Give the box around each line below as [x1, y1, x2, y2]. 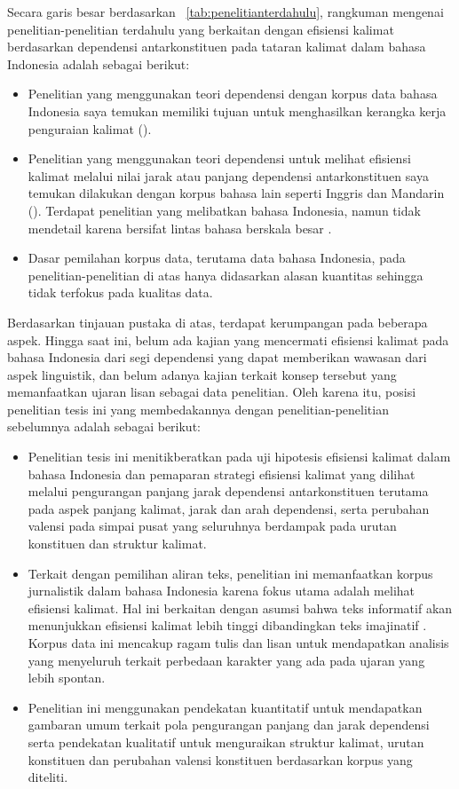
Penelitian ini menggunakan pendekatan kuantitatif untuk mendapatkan [28, 698, 423, 716]
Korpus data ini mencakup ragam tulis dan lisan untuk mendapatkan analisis [28, 634, 449, 651]
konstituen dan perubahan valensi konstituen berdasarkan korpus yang [28, 750, 413, 769]
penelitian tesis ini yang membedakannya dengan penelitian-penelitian [7, 399, 389, 418]
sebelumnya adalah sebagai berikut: [7, 417, 201, 436]
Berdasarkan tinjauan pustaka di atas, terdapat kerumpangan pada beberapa [7, 312, 428, 331]
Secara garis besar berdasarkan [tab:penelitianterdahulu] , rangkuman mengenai [7, 3, 444, 20]
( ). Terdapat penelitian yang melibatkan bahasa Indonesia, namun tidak [28, 201, 421, 219]
